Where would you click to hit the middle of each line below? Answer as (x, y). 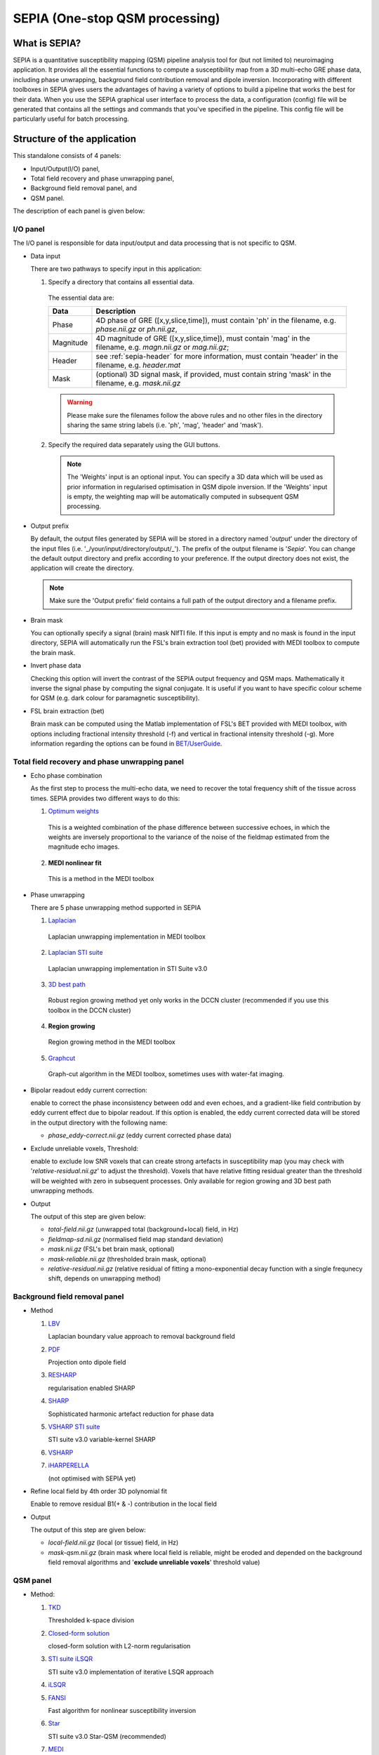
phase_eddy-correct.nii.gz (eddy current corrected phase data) (140, 1135)
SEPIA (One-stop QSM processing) (117, 18)
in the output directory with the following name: (99, 1122)
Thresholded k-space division (91, 1620)
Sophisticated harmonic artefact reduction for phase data (131, 1414)
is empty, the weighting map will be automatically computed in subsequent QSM (183, 497)
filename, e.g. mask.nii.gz (138, 383)
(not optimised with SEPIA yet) (92, 1478)
